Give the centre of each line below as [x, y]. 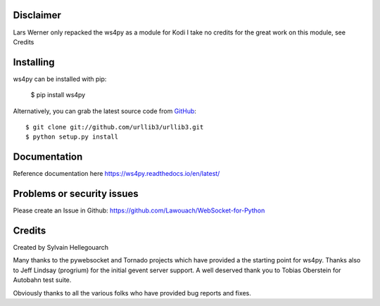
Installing [34, 62]
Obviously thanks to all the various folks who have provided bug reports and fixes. [132, 293]
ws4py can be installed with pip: [60, 79]
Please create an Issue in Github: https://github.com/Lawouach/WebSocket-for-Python [139, 210]
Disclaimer [37, 15]
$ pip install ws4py [58, 95]
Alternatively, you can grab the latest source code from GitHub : [105, 111]
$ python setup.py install [72, 137]
